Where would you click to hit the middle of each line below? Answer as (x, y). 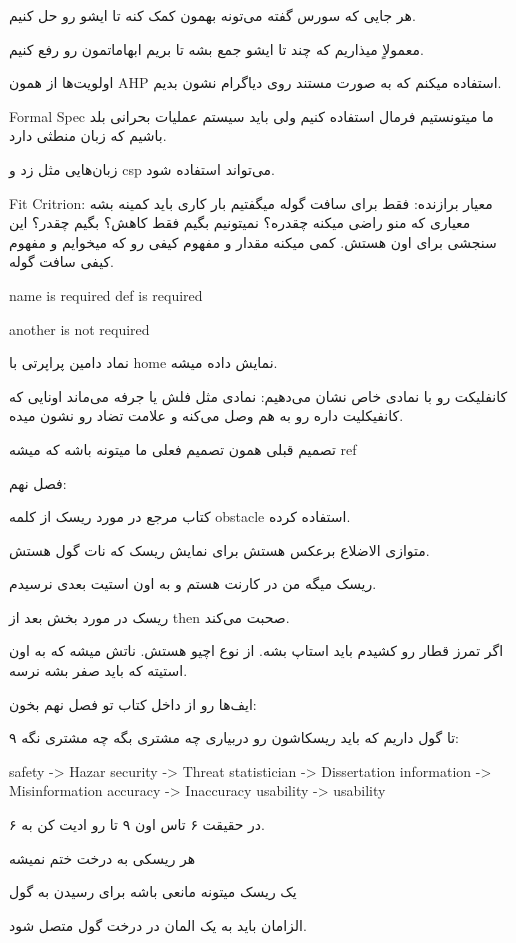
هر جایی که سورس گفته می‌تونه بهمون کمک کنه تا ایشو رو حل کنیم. (212, 15)
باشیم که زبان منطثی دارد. (88, 135)
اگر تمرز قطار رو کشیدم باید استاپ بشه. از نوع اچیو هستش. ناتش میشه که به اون (256, 650)
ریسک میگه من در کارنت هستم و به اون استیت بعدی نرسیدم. (193, 583)
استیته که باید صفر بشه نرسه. (98, 670)
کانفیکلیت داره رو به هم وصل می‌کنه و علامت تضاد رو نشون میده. (206, 415)
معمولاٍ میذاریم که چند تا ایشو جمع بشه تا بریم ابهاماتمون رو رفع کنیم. (216, 48)
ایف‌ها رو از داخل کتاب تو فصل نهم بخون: (133, 703)
